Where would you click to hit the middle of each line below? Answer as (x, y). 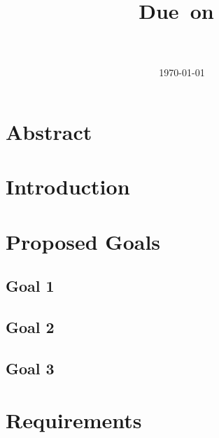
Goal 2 (30, 327)
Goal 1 (30, 286)
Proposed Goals (83, 241)
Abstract (49, 132)
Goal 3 (30, 368)
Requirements (74, 419)
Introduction (68, 186)
